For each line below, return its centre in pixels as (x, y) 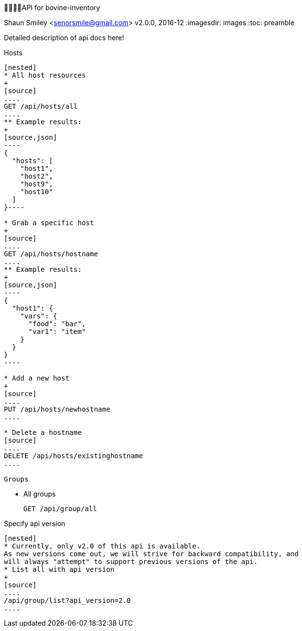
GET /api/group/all (60, 509)
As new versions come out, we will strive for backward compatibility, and (151, 554)
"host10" (37, 192)
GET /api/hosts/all (41, 106)
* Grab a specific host (49, 223)
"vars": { (39, 316)
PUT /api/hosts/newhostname (57, 409)
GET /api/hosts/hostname (51, 254)
